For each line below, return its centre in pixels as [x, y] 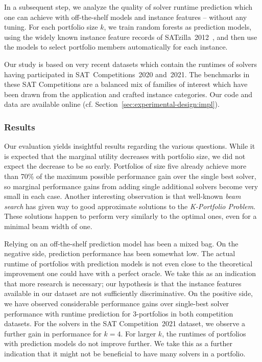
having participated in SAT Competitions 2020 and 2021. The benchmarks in [127, 74]
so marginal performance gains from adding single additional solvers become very [131, 186]
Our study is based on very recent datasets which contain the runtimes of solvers [131, 64]
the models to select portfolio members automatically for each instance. [116, 47]
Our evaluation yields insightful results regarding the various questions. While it [130, 146]
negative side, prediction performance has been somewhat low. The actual [120, 253]
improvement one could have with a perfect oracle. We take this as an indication [130, 273]
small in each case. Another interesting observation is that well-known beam [123, 196]
